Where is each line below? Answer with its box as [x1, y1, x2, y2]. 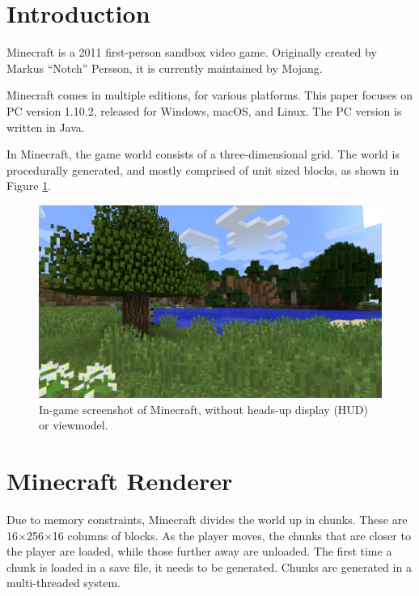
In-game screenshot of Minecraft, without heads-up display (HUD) [39, 400, 368, 417]
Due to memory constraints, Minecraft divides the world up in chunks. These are [6, 511, 408, 528]
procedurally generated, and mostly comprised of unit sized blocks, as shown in [6, 161, 400, 178]
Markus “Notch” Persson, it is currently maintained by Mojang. [6, 59, 323, 76]
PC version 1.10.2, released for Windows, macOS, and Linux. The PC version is [6, 102, 402, 119]
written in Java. [6, 118, 85, 135]
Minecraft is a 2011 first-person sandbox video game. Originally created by [6, 44, 377, 61]
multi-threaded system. [6, 574, 121, 591]
